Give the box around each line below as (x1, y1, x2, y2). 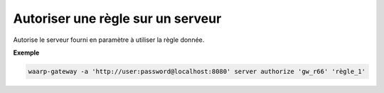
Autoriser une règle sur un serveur (13, 11, 222, 26)
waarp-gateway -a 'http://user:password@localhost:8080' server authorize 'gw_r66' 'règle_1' (28, 67, 366, 75)
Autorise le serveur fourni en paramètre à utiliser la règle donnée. (13, 35, 205, 44)
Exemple (13, 48, 40, 57)
